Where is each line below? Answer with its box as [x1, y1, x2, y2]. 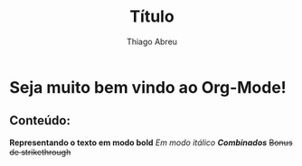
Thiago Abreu [126, 36, 178, 47]
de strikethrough [9, 146, 71, 157]
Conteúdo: [9, 113, 71, 128]
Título [129, 6, 175, 27]
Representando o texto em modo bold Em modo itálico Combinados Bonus [9, 137, 293, 148]
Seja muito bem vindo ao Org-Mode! [9, 77, 287, 97]
